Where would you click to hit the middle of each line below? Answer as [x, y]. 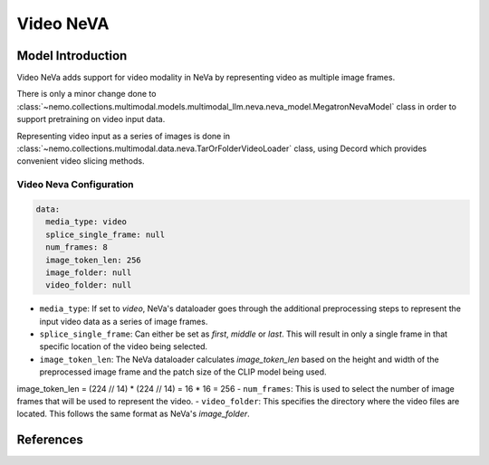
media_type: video [86, 222]
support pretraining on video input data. [91, 119]
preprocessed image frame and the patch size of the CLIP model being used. [183, 372]
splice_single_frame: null [105, 234]
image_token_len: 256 [94, 260]
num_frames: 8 [77, 247]
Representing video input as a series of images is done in [124, 136]
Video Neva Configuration [76, 185]
